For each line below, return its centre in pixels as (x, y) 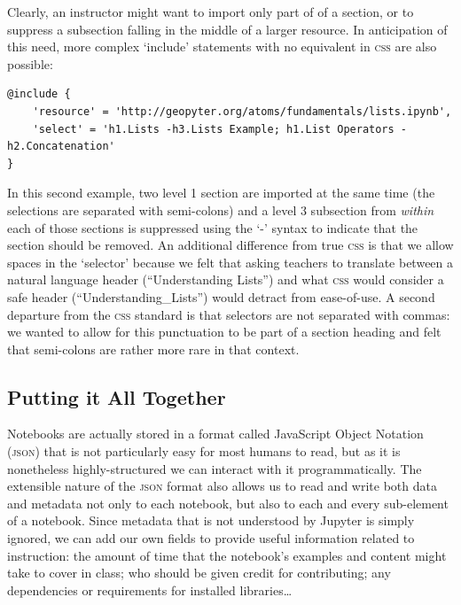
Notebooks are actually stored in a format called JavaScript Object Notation (215, 434)
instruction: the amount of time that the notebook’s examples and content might (227, 555)
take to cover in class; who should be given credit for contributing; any (199, 573)
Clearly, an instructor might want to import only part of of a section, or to (211, 12)
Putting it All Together (117, 396)
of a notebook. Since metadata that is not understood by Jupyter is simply (211, 520)
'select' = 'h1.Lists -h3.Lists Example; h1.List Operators (213, 129)
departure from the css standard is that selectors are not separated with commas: (229, 314)
